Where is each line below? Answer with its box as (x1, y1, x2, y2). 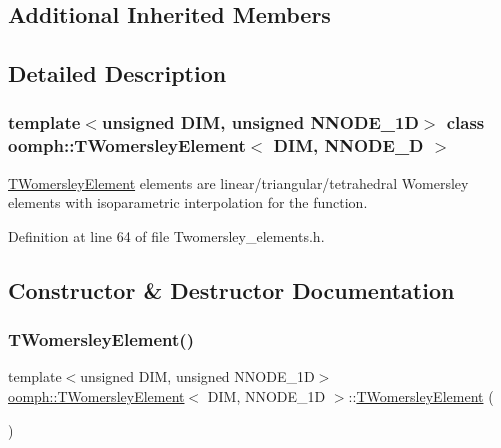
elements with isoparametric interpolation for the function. (8, 192, 368, 213)
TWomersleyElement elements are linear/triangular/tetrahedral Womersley (8, 172, 469, 193)
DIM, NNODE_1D (207, 386, 326, 407)
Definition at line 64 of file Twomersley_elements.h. (8, 225, 325, 246)
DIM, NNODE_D (273, 133, 424, 158)
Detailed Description (8, 58, 227, 89)
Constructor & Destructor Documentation (8, 274, 455, 305)
